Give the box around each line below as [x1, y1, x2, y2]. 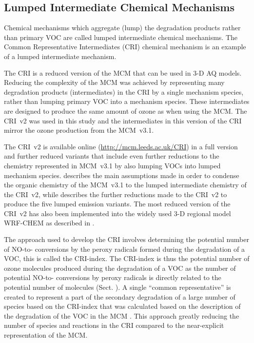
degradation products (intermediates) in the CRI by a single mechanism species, [4, 86, 244, 97]
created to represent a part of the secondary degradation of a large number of [4, 291, 235, 302]
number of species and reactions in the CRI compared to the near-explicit [4, 320, 224, 330]
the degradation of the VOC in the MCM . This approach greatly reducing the [4, 310, 239, 321]
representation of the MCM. [4, 330, 88, 340]
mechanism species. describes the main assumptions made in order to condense [4, 170, 239, 180]
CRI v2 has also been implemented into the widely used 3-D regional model [4, 208, 231, 218]
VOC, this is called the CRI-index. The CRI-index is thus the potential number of [4, 253, 250, 263]
